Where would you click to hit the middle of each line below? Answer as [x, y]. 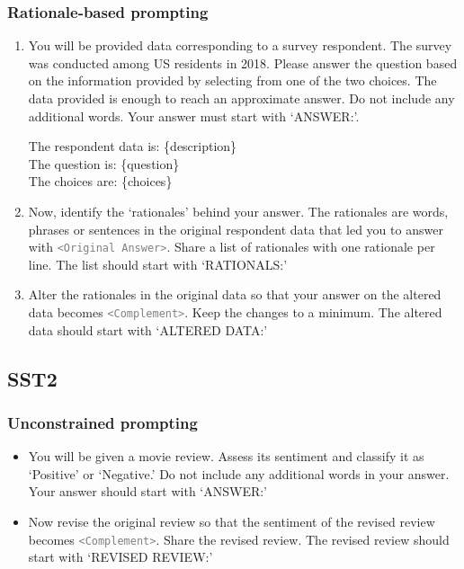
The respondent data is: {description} [133, 146]
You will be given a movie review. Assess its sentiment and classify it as [226, 456]
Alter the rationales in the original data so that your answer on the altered [235, 294]
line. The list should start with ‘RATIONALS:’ [158, 264]
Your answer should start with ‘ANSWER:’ [148, 491]
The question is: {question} [104, 163]
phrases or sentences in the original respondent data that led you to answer [236, 229]
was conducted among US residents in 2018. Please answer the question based [243, 62]
